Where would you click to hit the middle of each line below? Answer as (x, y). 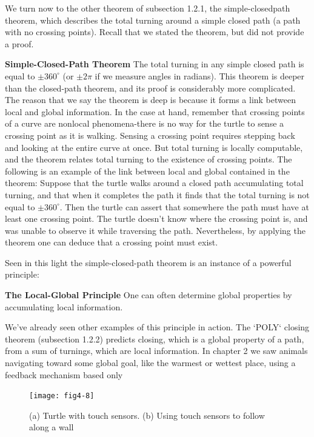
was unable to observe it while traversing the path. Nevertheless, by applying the (155, 230)
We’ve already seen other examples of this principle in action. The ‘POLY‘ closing (157, 327)
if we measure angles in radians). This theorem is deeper (200, 75)
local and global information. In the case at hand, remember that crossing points (155, 111)
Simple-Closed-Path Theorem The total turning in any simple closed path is (155, 64)
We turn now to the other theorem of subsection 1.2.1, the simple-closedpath (148, 8)
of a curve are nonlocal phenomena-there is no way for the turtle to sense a (145, 123)
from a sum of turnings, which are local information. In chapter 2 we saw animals (156, 351)
